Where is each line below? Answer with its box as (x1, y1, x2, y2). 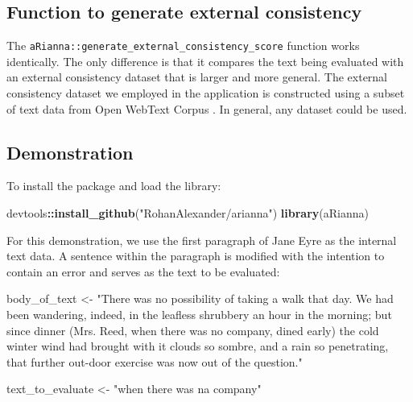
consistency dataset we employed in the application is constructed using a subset (6, 85, 405, 102)
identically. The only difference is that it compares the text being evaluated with (6, 52, 404, 69)
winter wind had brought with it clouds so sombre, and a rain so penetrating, (6, 338, 389, 354)
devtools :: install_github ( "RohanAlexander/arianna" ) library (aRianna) (6, 205, 369, 222)
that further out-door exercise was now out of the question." (6, 353, 303, 370)
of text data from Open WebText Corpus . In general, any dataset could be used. (6, 100, 407, 117)
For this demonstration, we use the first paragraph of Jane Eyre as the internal (6, 231, 397, 248)
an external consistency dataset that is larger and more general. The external (6, 68, 388, 85)
